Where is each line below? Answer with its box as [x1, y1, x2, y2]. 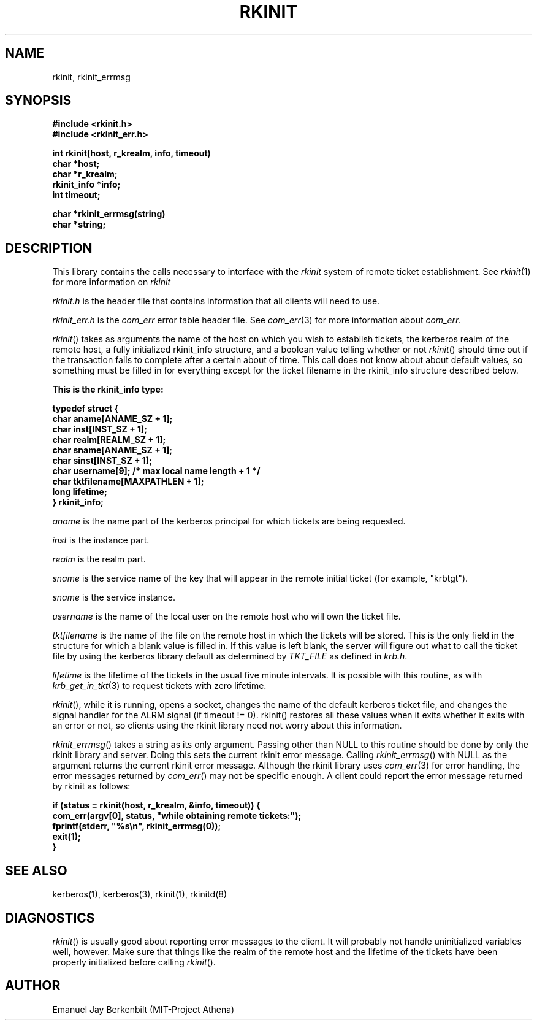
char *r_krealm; [52, 169, 118, 180]
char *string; [52, 219, 106, 230]
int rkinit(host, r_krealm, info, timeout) [52, 148, 211, 159]
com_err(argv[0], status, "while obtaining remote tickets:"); [52, 810, 302, 821]
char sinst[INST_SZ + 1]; [52, 455, 152, 466]
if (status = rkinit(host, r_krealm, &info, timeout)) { [52, 800, 261, 811]
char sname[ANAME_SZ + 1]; [52, 445, 173, 456]
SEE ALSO [5, 862, 67, 878]
